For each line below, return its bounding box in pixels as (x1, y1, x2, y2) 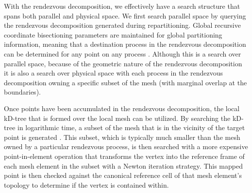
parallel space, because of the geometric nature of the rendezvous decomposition (4, 58, 242, 68)
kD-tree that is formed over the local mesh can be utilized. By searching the (4, 113, 231, 123)
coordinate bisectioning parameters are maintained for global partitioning (4, 29, 222, 39)
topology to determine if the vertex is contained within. (4, 179, 169, 190)
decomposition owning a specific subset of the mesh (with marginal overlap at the (4, 77, 247, 87)
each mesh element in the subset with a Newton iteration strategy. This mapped (4, 160, 243, 171)
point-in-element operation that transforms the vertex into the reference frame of (4, 151, 245, 161)
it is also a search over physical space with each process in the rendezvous (4, 68, 223, 78)
